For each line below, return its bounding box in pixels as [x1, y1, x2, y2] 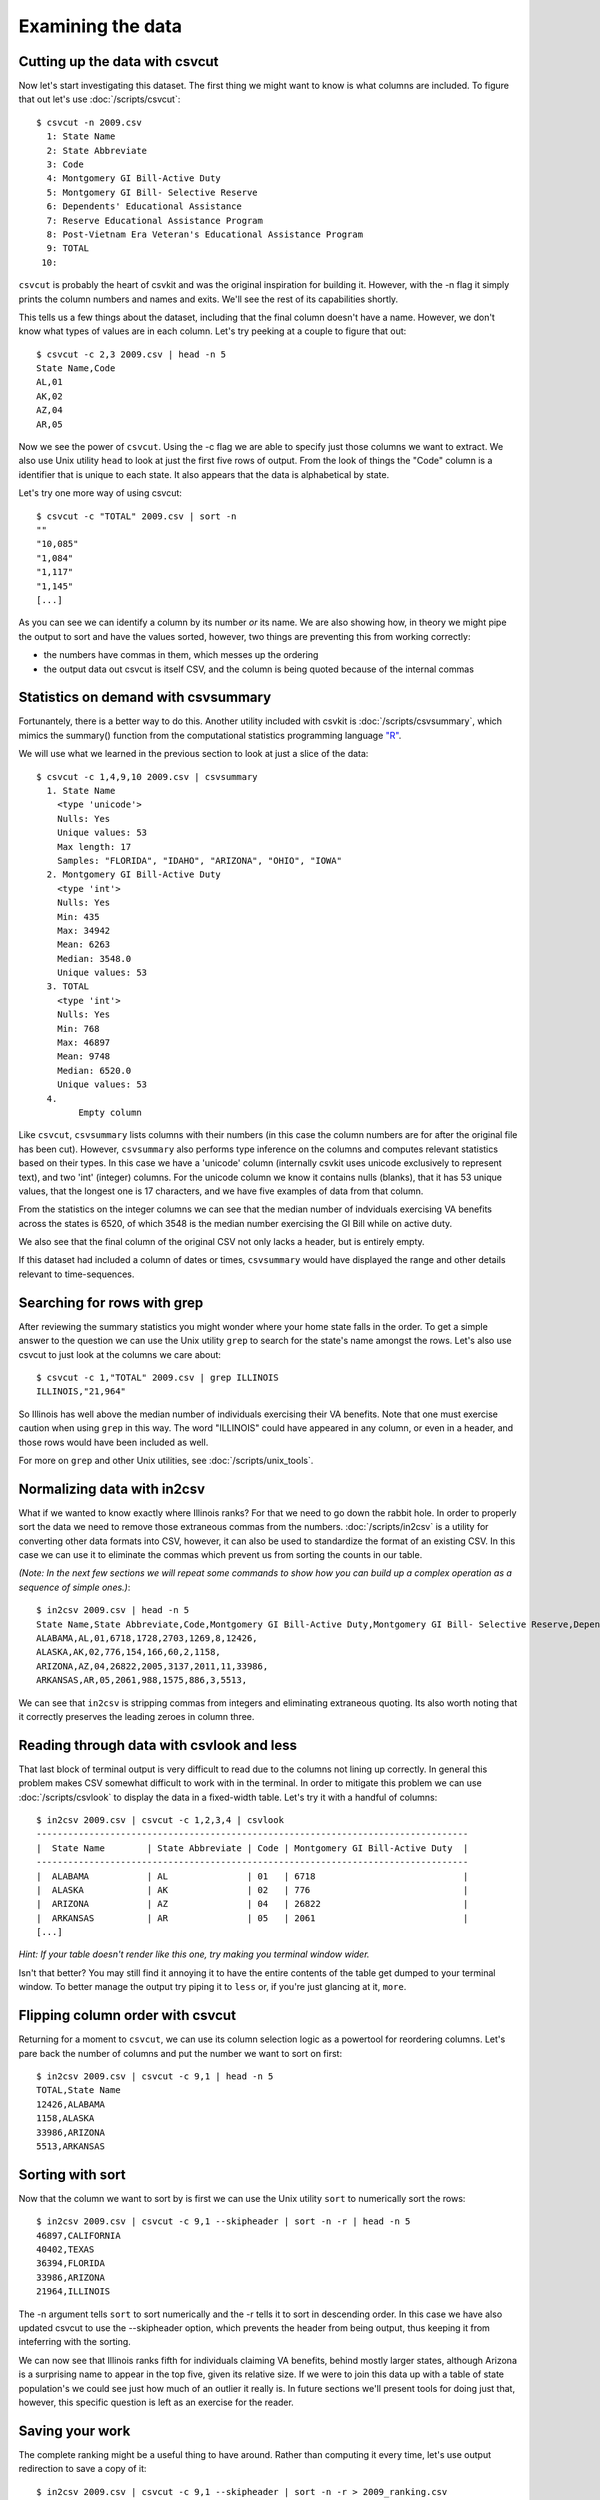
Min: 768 [56, 1023, 100, 1034]
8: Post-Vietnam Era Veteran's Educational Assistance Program [46, 228, 364, 240]
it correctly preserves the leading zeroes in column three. [18, 1710, 255, 1722]
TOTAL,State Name [36, 2085, 121, 2096]
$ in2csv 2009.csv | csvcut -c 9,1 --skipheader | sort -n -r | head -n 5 [36, 2216, 411, 2227]
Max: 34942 [56, 925, 111, 936]
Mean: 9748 [56, 1051, 111, 1062]
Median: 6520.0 [56, 1065, 132, 1076]
